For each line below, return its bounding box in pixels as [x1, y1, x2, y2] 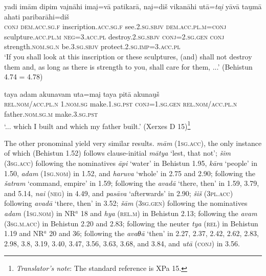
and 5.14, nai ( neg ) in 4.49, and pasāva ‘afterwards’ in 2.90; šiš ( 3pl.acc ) [4, 187, 233, 198]
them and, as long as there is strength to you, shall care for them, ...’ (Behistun [4, 61, 253, 72]
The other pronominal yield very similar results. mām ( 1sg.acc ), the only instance [4, 137, 262, 148]
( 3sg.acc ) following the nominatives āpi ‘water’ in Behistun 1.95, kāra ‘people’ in [4, 157, 258, 168]
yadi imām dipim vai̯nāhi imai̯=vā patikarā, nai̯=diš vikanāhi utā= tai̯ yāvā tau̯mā [4, 1, 262, 11]
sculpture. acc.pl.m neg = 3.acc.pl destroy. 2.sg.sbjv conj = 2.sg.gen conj [4, 31, 225, 41]
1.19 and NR [4, 228, 44, 239]
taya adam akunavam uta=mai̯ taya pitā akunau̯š [4, 88, 160, 99]
